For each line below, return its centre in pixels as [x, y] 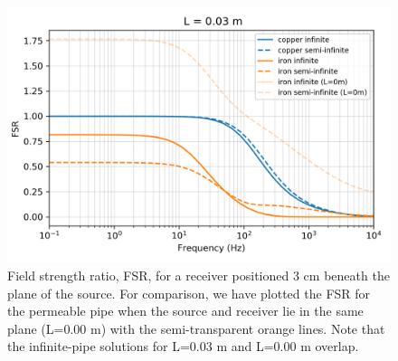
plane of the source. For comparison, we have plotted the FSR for [189, 293]
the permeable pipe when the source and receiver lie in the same [185, 311]
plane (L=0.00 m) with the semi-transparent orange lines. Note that [196, 328]
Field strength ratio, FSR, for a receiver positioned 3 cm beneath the [199, 275]
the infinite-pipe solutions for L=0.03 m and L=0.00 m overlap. [183, 346]
